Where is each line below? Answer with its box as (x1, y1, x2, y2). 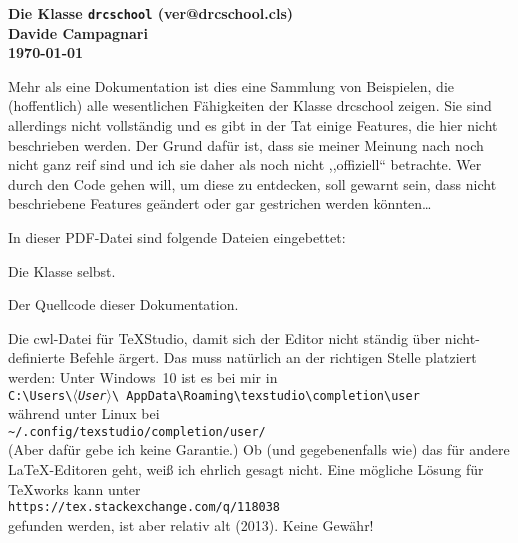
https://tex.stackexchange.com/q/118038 (8, 500, 281, 515)
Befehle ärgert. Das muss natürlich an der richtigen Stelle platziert (69, 347, 477, 368)
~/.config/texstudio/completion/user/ (8, 424, 266, 439)
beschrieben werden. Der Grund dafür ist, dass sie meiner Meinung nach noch (8, 134, 484, 155)
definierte (8, 347, 65, 368)
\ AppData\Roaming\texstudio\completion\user (111, 388, 420, 403)
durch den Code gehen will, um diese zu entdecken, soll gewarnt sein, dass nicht (8, 173, 497, 194)
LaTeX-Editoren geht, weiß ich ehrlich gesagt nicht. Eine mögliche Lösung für (8, 459, 484, 480)
